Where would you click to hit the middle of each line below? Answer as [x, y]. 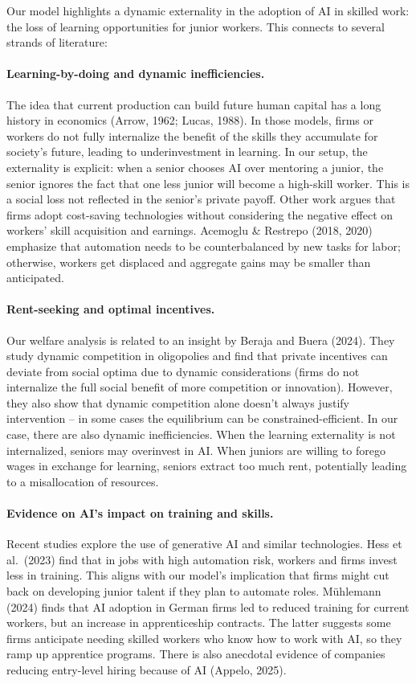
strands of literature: [57, 42]
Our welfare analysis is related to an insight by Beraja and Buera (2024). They [201, 340]
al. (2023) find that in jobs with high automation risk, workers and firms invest [202, 559]
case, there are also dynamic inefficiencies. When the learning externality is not [201, 434]
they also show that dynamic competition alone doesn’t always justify [178, 402]
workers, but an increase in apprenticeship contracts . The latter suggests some [199, 623]
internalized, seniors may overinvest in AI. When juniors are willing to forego [196, 450]
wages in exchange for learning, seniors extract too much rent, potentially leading [207, 466]
